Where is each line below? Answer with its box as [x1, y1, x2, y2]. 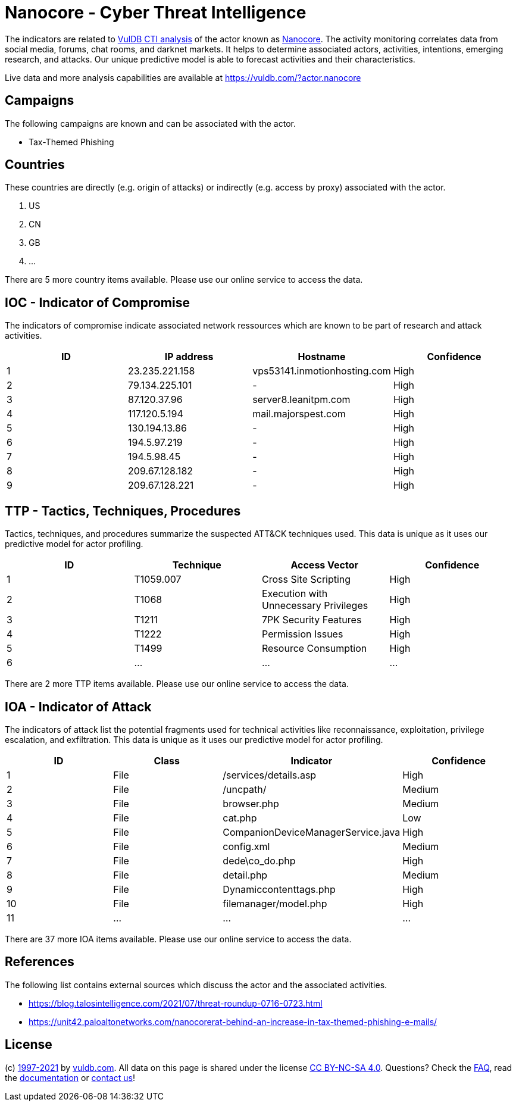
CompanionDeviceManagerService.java [223, 826, 401, 838]
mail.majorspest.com [252, 408, 346, 420]
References [5, 954, 74, 970]
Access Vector [290, 559, 359, 571]
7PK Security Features [262, 614, 362, 626]
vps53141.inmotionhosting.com [252, 365, 391, 377]
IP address [164, 351, 214, 363]
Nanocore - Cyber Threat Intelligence [5, 2, 307, 23]
